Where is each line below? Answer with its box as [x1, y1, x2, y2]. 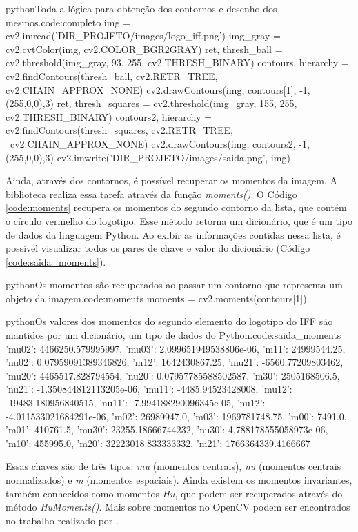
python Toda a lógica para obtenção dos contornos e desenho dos [6, 1, 277, 15]
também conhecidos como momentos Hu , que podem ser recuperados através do [6, 486, 343, 500]
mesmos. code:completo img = [6, 14, 130, 29]
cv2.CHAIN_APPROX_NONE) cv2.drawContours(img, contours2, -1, [10, 136, 310, 150]
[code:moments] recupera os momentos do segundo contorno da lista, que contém [6, 200, 347, 215]
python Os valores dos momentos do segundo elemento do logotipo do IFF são [6, 314, 333, 328]
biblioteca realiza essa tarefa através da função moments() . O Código [6, 186, 297, 201]
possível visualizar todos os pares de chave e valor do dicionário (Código [6, 241, 310, 255]
